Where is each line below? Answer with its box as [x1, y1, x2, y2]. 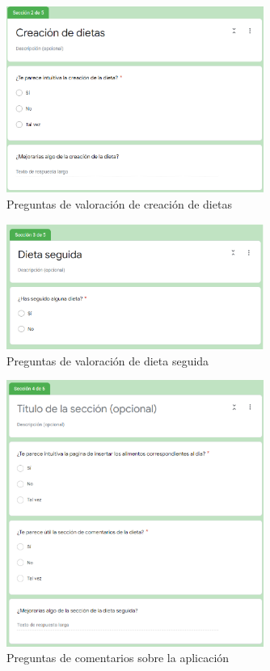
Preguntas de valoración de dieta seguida [6, 352, 209, 369]
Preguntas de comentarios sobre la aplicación [6, 649, 230, 666]
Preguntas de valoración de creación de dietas [6, 196, 232, 213]
